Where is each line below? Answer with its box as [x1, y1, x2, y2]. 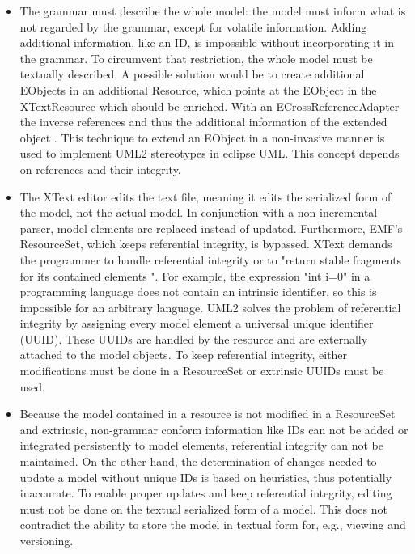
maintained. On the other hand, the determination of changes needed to [19, 453, 377, 470]
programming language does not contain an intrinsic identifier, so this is [19, 283, 377, 300]
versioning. [19, 532, 74, 548]
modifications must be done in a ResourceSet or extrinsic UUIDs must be [19, 362, 384, 379]
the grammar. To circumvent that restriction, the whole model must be [19, 49, 373, 66]
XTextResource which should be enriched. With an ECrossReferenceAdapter [19, 97, 400, 114]
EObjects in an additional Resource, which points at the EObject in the [19, 81, 377, 98]
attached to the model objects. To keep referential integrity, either [19, 346, 348, 363]
